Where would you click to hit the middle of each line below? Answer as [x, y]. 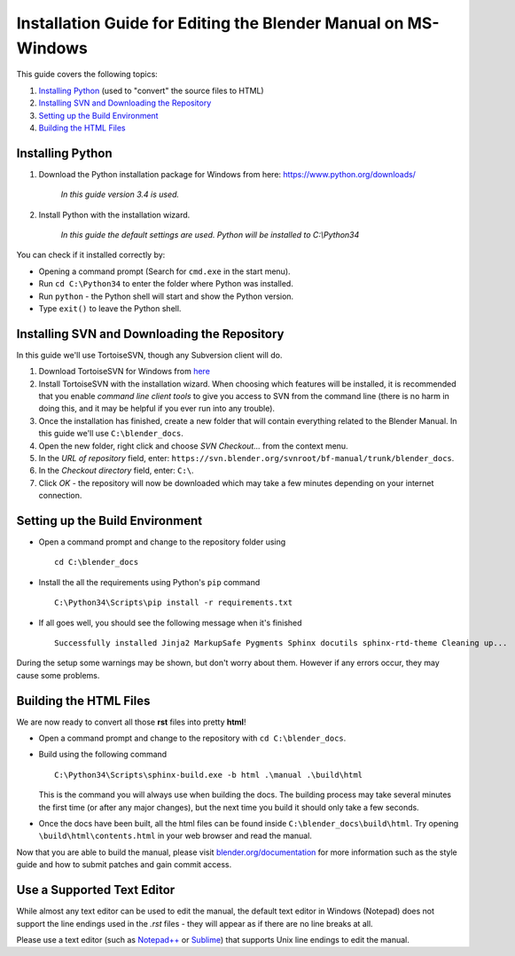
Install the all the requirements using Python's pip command [149, 582]
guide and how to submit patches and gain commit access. [124, 865]
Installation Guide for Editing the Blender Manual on [210, 23]
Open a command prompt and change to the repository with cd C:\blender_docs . [192, 738]
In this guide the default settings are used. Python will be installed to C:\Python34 [210, 234]
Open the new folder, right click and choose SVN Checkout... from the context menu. [194, 446]
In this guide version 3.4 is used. [120, 194]
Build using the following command [103, 755]
